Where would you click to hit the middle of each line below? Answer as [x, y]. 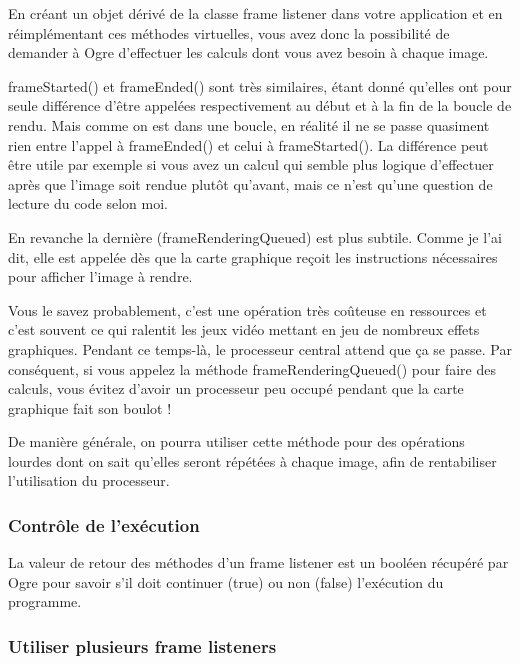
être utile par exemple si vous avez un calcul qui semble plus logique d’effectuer [251, 164]
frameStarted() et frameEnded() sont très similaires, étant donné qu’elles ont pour [260, 85]
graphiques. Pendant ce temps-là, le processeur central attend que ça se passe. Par [260, 348]
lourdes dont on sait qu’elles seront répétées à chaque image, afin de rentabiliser [252, 460]
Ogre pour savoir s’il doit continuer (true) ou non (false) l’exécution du [226, 581]
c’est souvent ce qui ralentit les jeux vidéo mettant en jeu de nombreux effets [244, 329]
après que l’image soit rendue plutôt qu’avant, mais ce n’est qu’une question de [250, 183]
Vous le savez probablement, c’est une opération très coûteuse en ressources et [247, 309]
